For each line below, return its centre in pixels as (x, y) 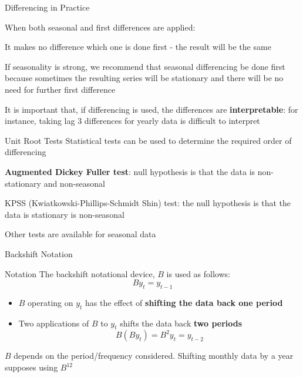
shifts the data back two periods (181, 323)
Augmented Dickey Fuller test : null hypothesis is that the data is (130, 171)
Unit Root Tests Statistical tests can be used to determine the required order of (148, 140)
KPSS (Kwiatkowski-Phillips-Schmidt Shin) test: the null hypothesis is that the (148, 203)
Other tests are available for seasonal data (80, 234)
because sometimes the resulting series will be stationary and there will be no (144, 78)
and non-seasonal (75, 183)
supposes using (31, 367)
